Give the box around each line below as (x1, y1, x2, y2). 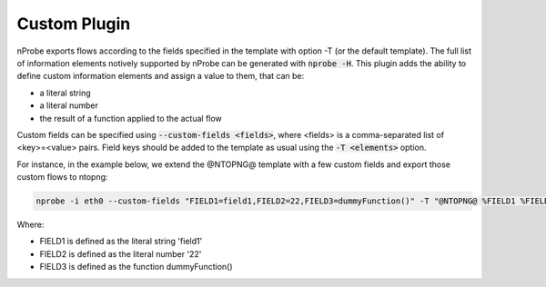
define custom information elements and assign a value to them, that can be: (16, 71, 305, 82)
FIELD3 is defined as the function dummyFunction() (39, 262, 233, 272)
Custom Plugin (16, 14, 131, 34)
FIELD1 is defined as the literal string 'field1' (39, 236, 203, 247)
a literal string (39, 87, 91, 98)
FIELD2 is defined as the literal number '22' (39, 248, 202, 259)
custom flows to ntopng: (16, 172, 108, 183)
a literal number (39, 100, 99, 111)
